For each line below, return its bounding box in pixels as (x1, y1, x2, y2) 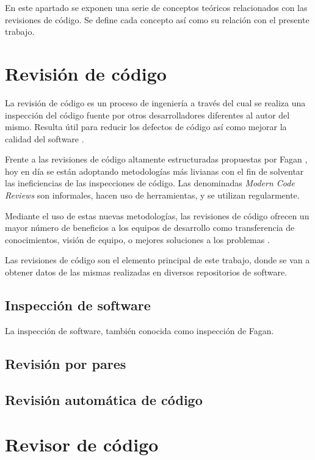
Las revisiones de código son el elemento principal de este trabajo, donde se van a (5, 254, 310, 266)
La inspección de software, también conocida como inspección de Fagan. (5, 324, 274, 337)
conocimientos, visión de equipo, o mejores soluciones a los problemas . (5, 233, 270, 246)
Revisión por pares (5, 354, 126, 373)
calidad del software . (5, 132, 84, 145)
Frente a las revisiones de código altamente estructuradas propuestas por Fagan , (5, 153, 308, 166)
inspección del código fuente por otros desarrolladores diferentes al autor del (5, 108, 290, 121)
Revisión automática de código (5, 390, 203, 409)
